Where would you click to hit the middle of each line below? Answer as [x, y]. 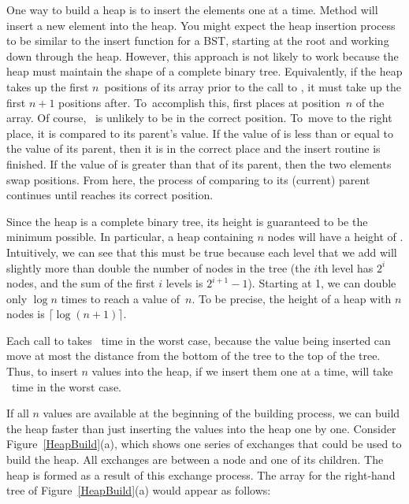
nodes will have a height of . [335, 237]
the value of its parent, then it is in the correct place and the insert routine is [193, 148]
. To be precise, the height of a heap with [292, 298]
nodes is [26, 314]
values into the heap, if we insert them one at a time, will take [242, 371]
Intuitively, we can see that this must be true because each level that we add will [202, 252]
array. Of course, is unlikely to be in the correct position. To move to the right [199, 118]
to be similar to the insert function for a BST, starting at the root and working [198, 41]
